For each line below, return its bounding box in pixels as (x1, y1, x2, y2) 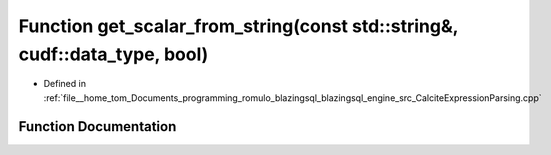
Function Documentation (18, 118, 177, 135)
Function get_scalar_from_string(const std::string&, (18, 15, 459, 37)
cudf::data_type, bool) (18, 43, 209, 65)
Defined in (43, 78, 87, 90)
